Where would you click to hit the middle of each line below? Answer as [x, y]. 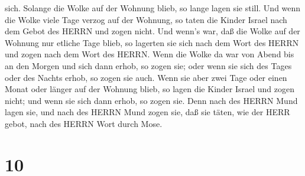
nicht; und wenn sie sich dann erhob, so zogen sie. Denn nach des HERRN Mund [151, 100]
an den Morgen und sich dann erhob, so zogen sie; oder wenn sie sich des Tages [148, 65]
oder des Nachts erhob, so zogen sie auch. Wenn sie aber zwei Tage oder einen [146, 77]
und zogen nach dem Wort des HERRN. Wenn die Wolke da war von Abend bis [150, 54]
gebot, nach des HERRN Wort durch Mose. [84, 123]
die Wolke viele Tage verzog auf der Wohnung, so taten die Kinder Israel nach [146, 19]
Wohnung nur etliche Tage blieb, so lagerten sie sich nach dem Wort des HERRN [152, 42]
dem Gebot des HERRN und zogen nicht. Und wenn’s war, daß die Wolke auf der [152, 31]
